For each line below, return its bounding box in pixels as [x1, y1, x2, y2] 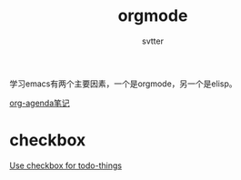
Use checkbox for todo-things [9, 160, 123, 171]
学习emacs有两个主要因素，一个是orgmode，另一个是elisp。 [9, 78, 237, 89]
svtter [142, 35, 164, 46]
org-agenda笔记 [9, 97, 70, 108]
